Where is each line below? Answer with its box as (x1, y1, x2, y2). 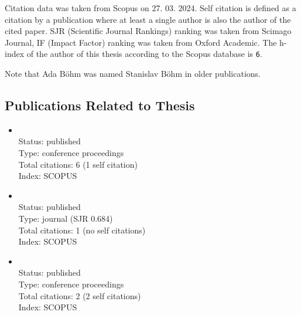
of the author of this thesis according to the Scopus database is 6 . (26, 48, 262, 60)
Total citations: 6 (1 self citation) (18, 158, 138, 170)
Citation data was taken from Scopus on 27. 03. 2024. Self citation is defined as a (5, 2, 296, 13)
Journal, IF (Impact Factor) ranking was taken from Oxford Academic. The (5, 36, 277, 48)
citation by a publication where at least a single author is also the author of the (5, 13, 291, 25)
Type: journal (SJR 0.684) (18, 212, 113, 224)
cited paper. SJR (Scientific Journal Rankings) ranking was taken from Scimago (5, 25, 292, 37)
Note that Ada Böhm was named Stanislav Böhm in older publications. (5, 67, 261, 80)
